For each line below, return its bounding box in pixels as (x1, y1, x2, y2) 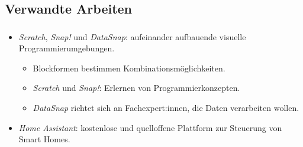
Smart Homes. (18, 133, 70, 145)
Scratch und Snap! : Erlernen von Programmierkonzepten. (33, 81, 240, 94)
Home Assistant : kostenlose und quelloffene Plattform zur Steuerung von (18, 121, 282, 133)
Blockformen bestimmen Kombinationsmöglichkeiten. (33, 61, 225, 74)
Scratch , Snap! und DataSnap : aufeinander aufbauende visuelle (18, 30, 246, 43)
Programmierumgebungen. (18, 42, 115, 54)
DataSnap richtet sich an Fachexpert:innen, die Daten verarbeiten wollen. (33, 102, 299, 114)
